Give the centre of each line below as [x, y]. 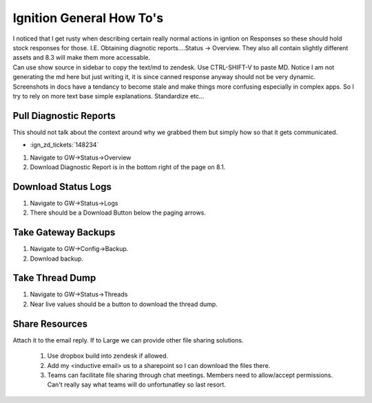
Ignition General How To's [88, 18]
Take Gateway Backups [64, 233]
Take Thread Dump [54, 278]
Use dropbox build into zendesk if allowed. [108, 356]
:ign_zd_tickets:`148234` [64, 145]
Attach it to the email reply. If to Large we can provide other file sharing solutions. [128, 340]
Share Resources [50, 324]
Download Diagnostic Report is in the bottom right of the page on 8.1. [128, 167]
